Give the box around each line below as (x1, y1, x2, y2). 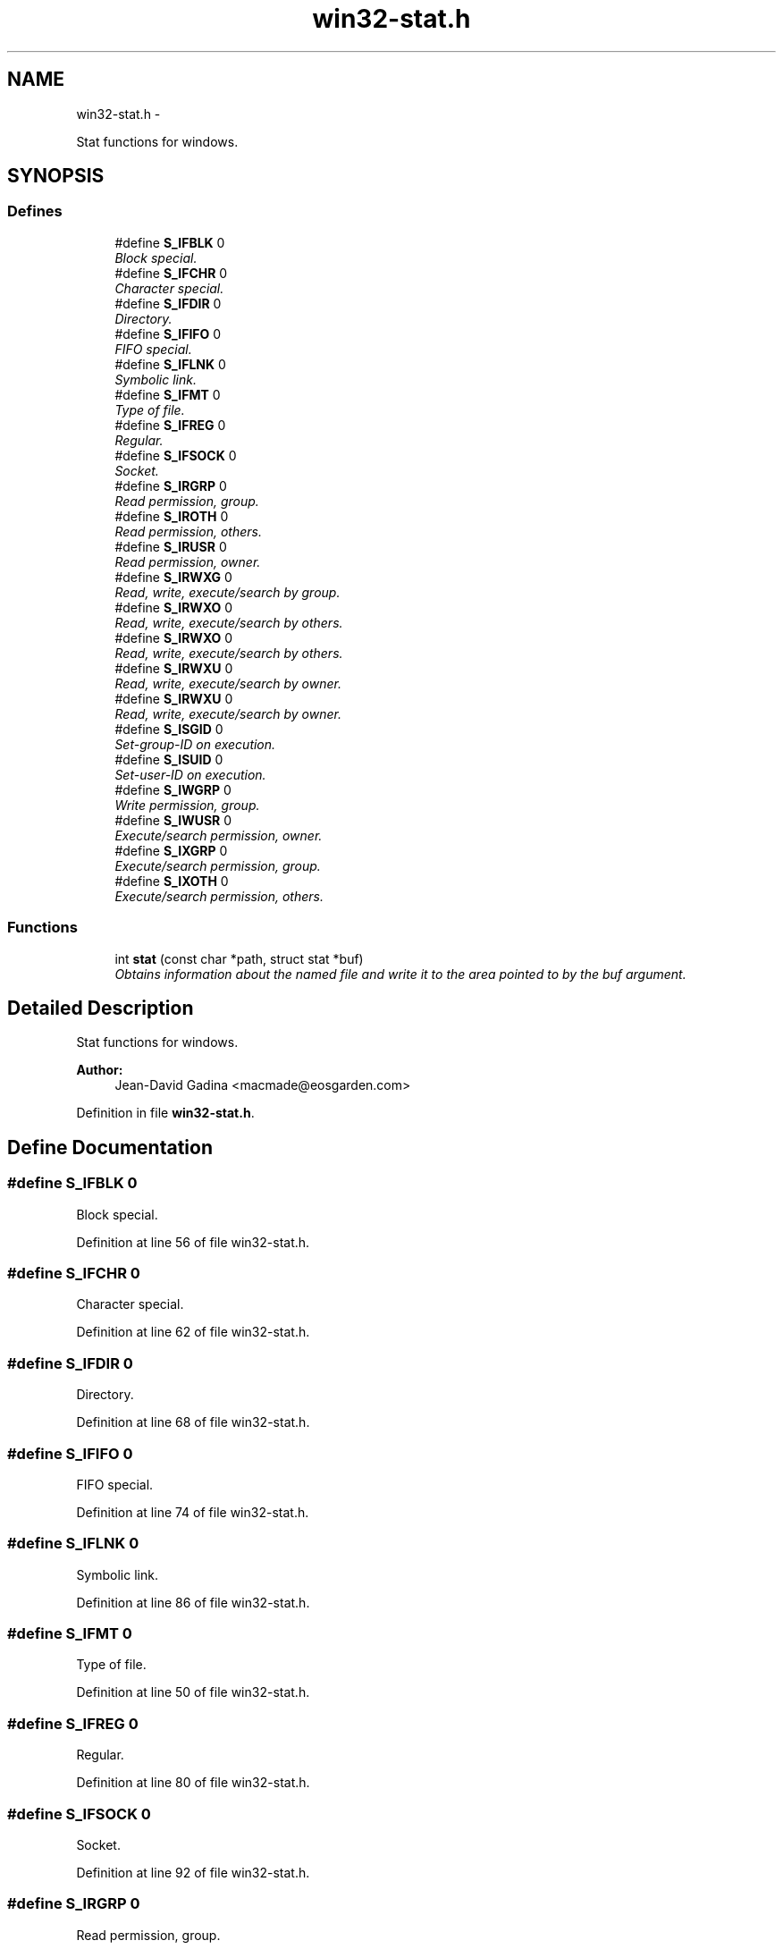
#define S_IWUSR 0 (114, 812, 232, 828)
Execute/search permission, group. (114, 857, 321, 873)
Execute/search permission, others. (114, 888, 324, 904)
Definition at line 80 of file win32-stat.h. (76, 1775, 310, 1791)
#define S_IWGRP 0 (114, 781, 232, 797)
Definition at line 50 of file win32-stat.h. (76, 1684, 310, 1700)
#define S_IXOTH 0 (114, 873, 229, 889)
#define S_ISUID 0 (114, 751, 223, 767)
